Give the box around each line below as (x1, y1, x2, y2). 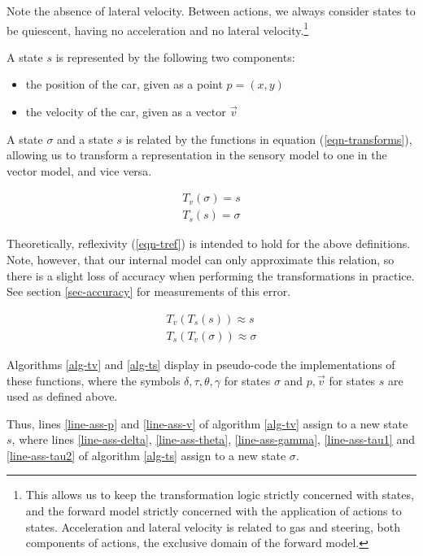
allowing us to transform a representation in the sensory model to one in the (7, 146, 387, 163)
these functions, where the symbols (7, 371, 181, 389)
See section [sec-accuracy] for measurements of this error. (7, 283, 291, 300)
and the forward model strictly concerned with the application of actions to (25, 502, 402, 519)
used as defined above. (7, 388, 118, 405)
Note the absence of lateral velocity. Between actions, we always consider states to (7, 2, 416, 19)
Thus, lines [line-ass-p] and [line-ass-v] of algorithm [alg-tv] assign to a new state (7, 415, 408, 432)
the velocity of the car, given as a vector (25, 103, 226, 120)
